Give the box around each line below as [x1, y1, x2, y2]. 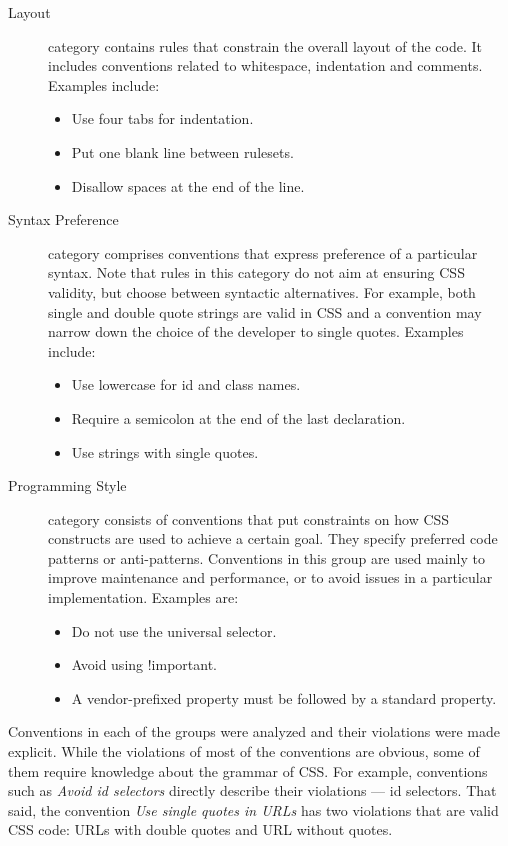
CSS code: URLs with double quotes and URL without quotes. [8, 819, 393, 840]
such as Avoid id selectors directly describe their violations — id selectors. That [8, 780, 497, 801]
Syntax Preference [8, 209, 119, 230]
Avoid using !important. [71, 654, 218, 675]
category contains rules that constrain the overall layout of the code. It [48, 35, 482, 56]
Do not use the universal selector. [71, 620, 277, 641]
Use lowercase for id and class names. [71, 374, 301, 395]
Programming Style [8, 475, 127, 496]
